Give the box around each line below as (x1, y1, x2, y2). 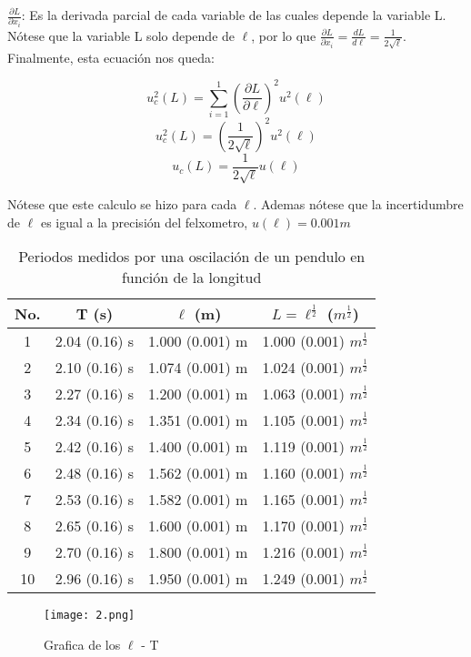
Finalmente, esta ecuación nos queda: (7, 47, 215, 66)
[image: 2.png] (44, 609, 135, 622)
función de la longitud (121, 267, 262, 288)
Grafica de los (44, 634, 121, 653)
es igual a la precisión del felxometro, (40, 212, 248, 231)
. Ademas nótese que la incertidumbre (253, 195, 464, 214)
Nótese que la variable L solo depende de (7, 25, 235, 45)
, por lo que (251, 25, 316, 45)
